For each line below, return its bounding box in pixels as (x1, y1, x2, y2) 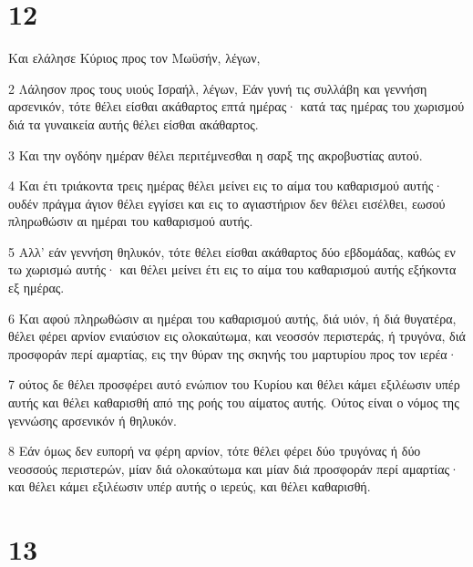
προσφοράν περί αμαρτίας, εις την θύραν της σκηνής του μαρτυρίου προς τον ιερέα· (8, 344, 458, 363)
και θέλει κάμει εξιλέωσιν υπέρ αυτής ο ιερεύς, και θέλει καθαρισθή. (8, 477, 371, 496)
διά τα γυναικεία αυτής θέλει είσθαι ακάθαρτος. (8, 114, 259, 133)
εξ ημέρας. (8, 278, 65, 297)
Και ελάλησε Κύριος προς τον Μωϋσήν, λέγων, (8, 48, 261, 67)
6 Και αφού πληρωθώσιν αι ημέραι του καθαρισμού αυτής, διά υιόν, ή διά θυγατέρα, (8, 308, 457, 327)
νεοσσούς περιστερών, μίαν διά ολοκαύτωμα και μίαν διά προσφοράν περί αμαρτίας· (8, 459, 459, 478)
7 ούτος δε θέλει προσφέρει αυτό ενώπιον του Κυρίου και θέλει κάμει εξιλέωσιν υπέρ (8, 375, 460, 394)
